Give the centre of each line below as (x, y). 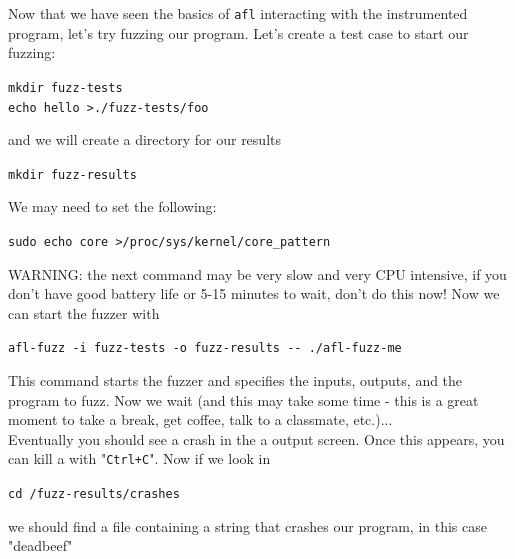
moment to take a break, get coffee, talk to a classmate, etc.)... (200, 419)
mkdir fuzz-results (72, 174)
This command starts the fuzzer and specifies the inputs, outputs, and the (235, 380)
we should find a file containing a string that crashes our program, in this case (247, 525)
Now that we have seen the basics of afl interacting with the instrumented (238, 13)
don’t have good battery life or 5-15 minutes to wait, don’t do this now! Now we (254, 293)
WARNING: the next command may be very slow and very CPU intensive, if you (257, 273)
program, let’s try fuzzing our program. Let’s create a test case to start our (238, 32)
